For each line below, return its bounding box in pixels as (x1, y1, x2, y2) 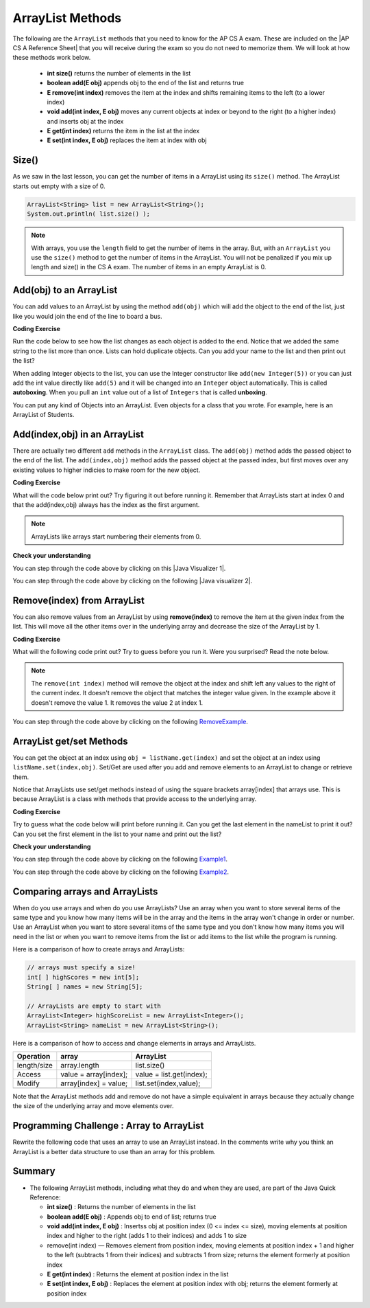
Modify (16, 1079, 40, 1088)
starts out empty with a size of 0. (12, 182, 106, 190)
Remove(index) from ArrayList (12, 594, 145, 606)
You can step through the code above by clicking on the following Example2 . (12, 868, 230, 876)
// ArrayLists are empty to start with (27, 1002, 161, 1010)
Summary (12, 1165, 56, 1177)
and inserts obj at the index (47, 117, 124, 125)
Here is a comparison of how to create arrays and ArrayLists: (12, 945, 185, 954)
